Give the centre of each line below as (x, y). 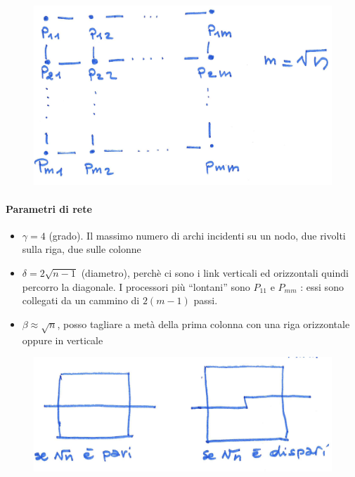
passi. (206, 300)
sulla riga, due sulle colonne (82, 249)
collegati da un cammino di (81, 300)
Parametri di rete (49, 208)
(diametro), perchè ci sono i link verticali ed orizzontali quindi (215, 273)
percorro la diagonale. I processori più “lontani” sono (136, 286)
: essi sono (322, 286)
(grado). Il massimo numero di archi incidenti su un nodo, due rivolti (197, 235)
